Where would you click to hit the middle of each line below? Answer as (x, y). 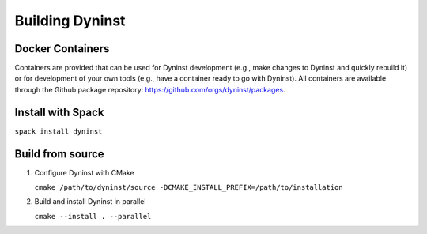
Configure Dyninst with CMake (84, 172)
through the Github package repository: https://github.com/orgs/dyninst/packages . (150, 89)
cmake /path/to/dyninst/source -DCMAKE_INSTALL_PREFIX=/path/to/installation (189, 187)
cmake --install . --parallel (93, 216)
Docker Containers (62, 49)
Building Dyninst (70, 21)
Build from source (59, 154)
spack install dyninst (59, 131)
